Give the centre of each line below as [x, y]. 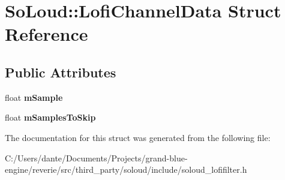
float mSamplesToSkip [50, 117]
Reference [46, 34]
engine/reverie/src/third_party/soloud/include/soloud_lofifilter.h [126, 169]
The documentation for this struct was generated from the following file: [138, 137]
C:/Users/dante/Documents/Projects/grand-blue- [96, 157]
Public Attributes [61, 72]
